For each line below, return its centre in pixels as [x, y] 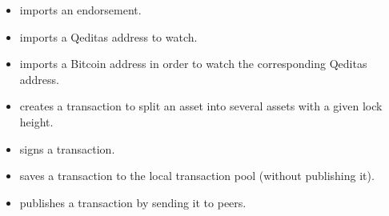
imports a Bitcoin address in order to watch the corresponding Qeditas [193, 64]
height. [36, 121]
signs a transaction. [67, 148]
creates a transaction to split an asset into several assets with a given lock [201, 106]
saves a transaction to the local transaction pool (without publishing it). [197, 176]
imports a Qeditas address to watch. [108, 36]
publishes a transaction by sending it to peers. [133, 202]
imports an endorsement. [80, 10]
